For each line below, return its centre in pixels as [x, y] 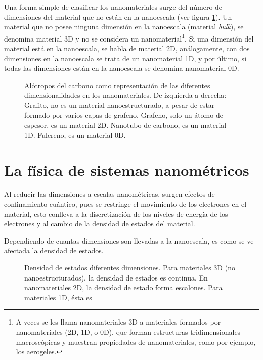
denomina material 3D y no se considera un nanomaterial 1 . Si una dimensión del [129, 37]
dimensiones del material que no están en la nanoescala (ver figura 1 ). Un [118, 16]
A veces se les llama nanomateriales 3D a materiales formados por [118, 322]
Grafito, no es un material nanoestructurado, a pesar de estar [120, 105]
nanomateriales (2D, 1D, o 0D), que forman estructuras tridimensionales [128, 332]
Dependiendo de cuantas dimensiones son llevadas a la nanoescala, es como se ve [129, 240]
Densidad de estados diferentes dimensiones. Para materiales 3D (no [130, 268]
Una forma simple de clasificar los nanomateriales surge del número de [113, 7]
